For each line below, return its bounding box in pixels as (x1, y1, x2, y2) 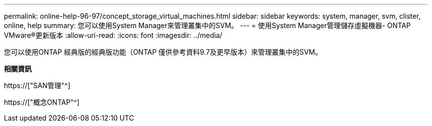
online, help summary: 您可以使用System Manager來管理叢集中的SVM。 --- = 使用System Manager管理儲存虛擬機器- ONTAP (4, 21, 411, 30)
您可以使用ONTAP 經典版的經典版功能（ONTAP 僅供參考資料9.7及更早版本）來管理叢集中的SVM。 (4, 48, 322, 56)
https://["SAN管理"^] (4, 81, 71, 90)
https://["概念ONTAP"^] (4, 98, 80, 106)
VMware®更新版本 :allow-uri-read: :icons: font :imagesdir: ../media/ (4, 31, 222, 39)
